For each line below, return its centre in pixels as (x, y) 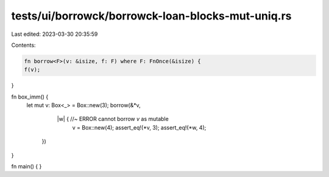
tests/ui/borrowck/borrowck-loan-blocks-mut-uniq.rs (151, 16)
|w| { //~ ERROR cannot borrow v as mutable (113, 119)
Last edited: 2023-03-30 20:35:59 (55, 34)
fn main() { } (27, 167)
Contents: (23, 45)
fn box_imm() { (30, 97)
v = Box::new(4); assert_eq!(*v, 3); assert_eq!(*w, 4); (139, 127)
